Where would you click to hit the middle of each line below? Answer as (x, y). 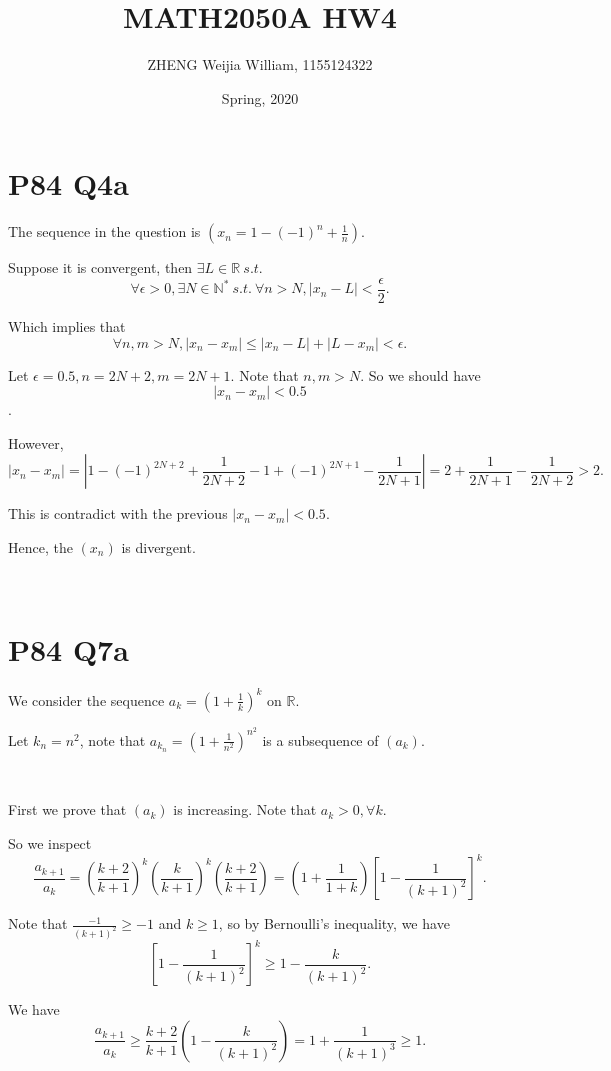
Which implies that (67, 325)
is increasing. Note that (245, 809)
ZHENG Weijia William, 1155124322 (260, 64)
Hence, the (40, 546)
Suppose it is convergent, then (100, 267)
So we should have (424, 374)
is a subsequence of (320, 739)
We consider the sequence (86, 699)
